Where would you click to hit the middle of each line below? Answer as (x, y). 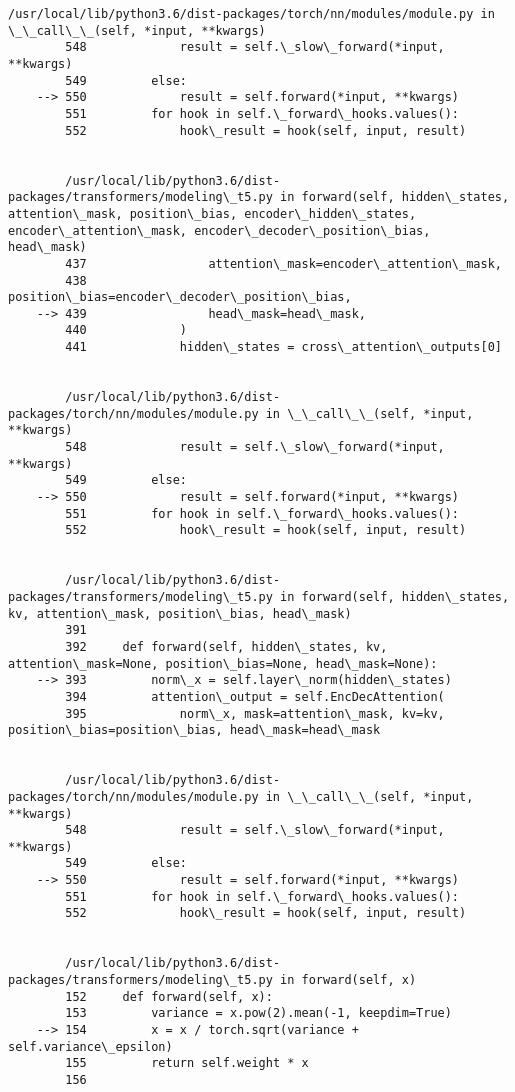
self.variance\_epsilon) (90, 1046)
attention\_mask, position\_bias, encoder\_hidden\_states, (212, 213)
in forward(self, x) (348, 980)
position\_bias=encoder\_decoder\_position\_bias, (180, 297)
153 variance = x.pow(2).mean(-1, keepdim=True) (258, 1013)
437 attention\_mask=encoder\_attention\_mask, (283, 263)
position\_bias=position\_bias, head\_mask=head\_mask (194, 730)
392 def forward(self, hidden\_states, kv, (226, 646)
